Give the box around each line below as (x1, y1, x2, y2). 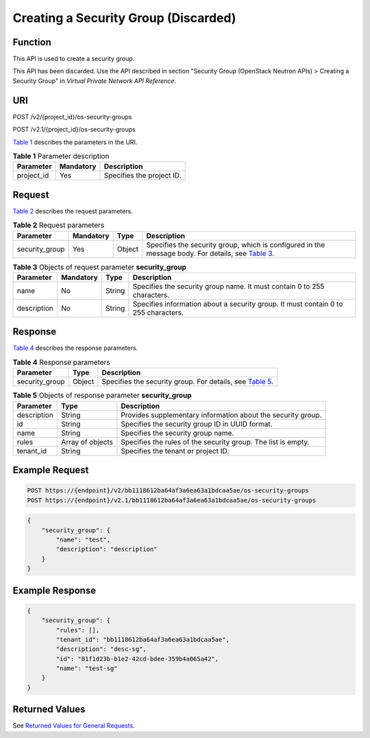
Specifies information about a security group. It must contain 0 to (132, 299, 343, 309)
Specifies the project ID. (103, 171, 182, 180)
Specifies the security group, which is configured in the (146, 240, 325, 250)
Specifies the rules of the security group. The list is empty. (121, 437, 310, 447)
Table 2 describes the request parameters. (12, 206, 133, 215)
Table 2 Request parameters (12, 220, 105, 230)
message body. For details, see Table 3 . (146, 248, 275, 258)
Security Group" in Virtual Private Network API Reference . (12, 76, 176, 85)
